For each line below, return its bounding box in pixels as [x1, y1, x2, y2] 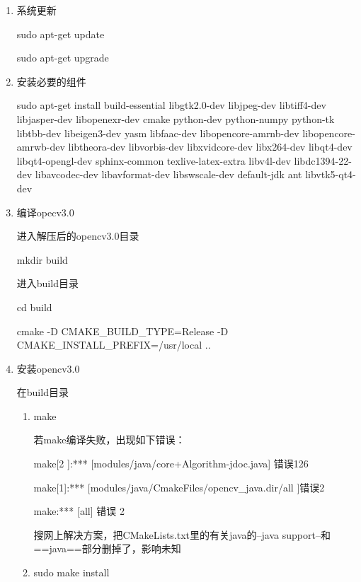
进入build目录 [16, 276, 79, 291]
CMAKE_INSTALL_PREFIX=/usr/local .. [16, 337, 211, 352]
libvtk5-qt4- [305, 167, 356, 182]
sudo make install [33, 565, 110, 580]
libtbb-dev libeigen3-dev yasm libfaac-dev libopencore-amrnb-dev [16, 125, 299, 140]
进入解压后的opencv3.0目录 [16, 228, 139, 243]
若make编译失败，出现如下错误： [33, 432, 185, 447]
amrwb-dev [16, 139, 65, 154]
